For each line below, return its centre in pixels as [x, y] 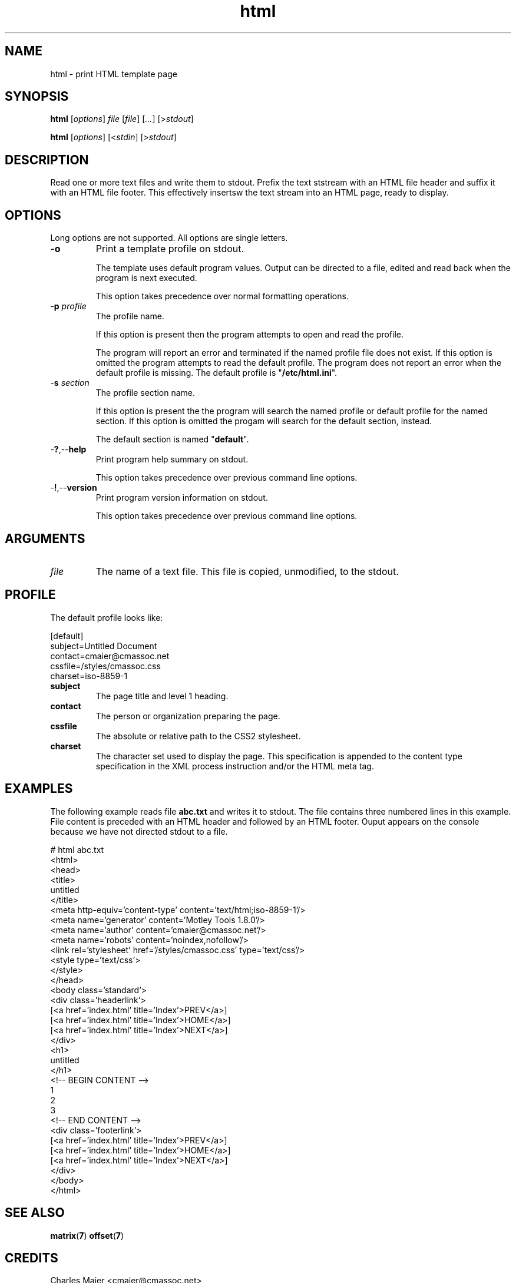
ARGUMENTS [45, 538]
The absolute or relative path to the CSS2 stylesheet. [198, 736]
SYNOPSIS [37, 97]
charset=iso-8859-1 [89, 676]
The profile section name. [145, 393]
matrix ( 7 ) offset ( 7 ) [87, 1235]
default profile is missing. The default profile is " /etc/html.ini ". [216, 373]
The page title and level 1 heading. [162, 696]
